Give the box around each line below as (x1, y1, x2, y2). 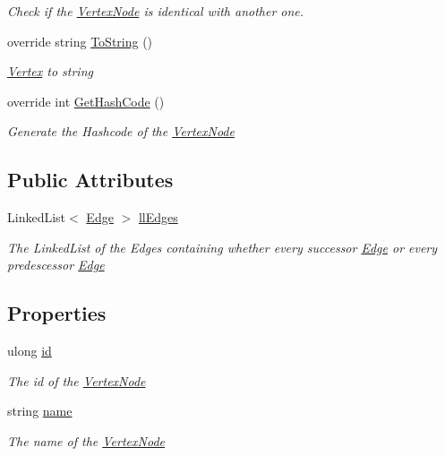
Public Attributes (7, 166, 174, 194)
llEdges (138, 208, 178, 227)
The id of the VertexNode (7, 371, 146, 390)
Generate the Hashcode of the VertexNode (7, 122, 235, 141)
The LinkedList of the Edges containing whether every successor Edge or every (7, 237, 438, 256)
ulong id (7, 341, 52, 360)
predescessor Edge (7, 255, 105, 274)
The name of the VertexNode (7, 431, 165, 450)
